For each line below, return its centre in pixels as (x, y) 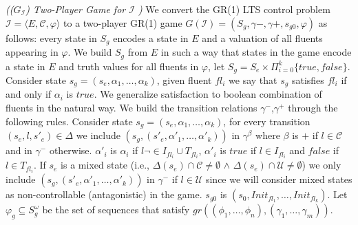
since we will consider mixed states (279, 179)
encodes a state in (151, 37)
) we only (322, 165)
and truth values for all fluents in (129, 66)
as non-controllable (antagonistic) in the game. (104, 194)
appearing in (32, 52)
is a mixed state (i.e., (105, 165)
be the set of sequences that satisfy (116, 210)
